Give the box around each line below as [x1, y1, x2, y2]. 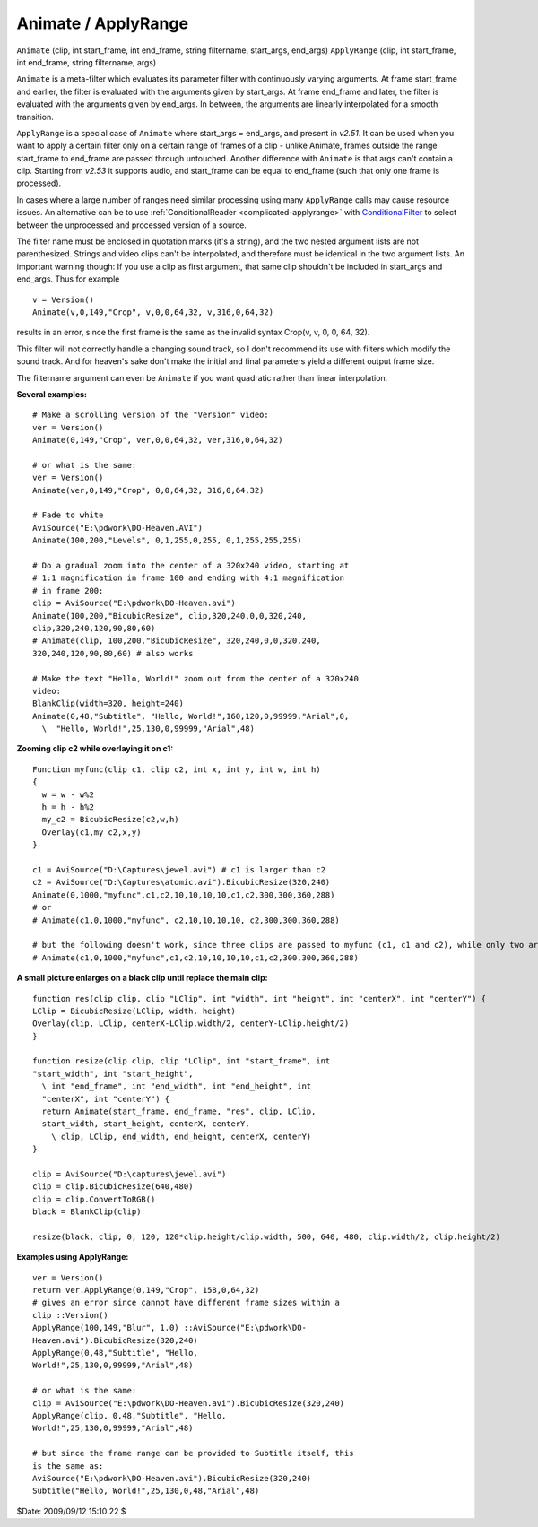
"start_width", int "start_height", [32, 1068, 194, 1079]
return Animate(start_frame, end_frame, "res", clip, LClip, [41, 1106, 317, 1116]
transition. [16, 111, 54, 122]
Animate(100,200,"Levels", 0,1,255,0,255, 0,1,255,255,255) [32, 535, 302, 546]
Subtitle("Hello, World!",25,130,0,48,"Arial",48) [32, 1486, 260, 1497]
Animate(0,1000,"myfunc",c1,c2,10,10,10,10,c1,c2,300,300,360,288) [32, 889, 335, 900]
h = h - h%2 [41, 803, 94, 812]
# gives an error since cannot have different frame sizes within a [32, 1297, 340, 1308]
